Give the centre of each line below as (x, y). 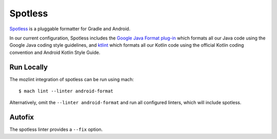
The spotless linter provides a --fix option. (56, 130)
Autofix (22, 117)
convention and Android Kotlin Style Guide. (55, 52)
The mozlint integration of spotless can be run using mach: (72, 79)
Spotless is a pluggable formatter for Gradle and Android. (70, 29)
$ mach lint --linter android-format (66, 91)
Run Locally (29, 67)
